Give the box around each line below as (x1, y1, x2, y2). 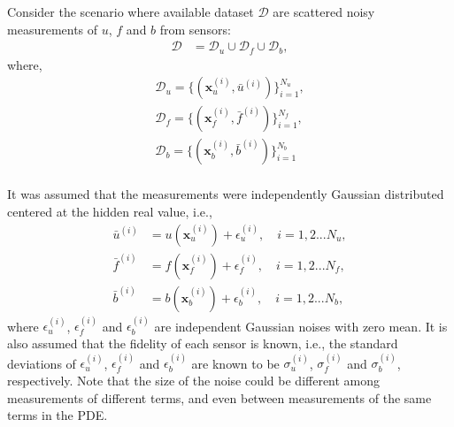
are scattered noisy (273, 3, 375, 20)
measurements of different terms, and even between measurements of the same (7, 388, 432, 407)
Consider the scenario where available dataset (7, 3, 254, 20)
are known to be (191, 354, 280, 372)
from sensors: (159, 19, 231, 38)
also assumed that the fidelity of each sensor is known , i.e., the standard (7, 334, 398, 353)
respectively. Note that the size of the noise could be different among (7, 371, 381, 390)
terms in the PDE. (7, 406, 108, 424)
